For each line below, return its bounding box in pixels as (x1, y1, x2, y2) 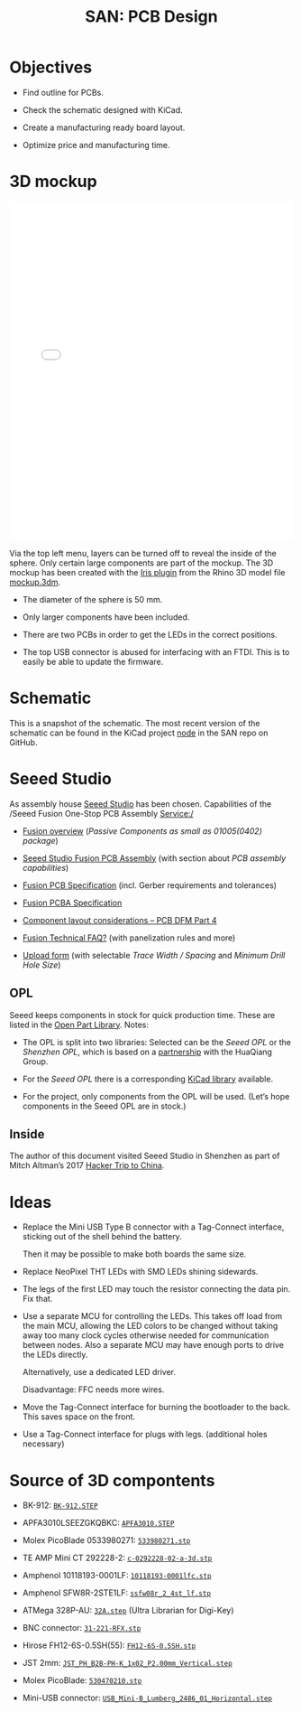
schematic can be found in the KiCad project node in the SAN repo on (9, 727, 269, 738)
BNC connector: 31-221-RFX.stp (22, 1623, 141, 1633)
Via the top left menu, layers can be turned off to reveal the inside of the (9, 547, 277, 558)
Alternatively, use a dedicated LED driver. (22, 1367, 176, 1378)
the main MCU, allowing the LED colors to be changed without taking (22, 1321, 278, 1332)
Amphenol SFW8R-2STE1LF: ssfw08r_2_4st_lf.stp (22, 1587, 212, 1598)
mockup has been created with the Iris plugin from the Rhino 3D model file (9, 566, 286, 577)
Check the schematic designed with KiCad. (22, 104, 183, 115)
